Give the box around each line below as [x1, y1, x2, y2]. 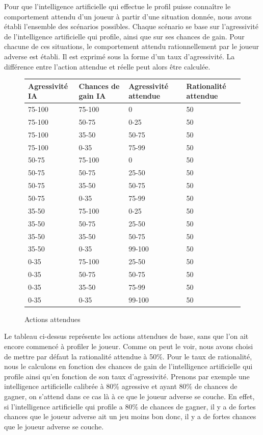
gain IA [78, 90, 106, 101]
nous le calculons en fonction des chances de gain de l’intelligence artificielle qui [4, 361, 253, 372]
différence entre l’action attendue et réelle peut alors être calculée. [4, 61, 211, 72]
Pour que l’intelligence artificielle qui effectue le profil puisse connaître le [4, 1, 231, 11]
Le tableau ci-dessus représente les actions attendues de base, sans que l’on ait [4, 331, 249, 341]
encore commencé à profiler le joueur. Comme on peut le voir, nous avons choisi [4, 341, 253, 352]
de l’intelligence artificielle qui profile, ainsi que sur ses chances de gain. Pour [4, 31, 245, 41]
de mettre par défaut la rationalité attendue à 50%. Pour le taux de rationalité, [4, 351, 252, 361]
